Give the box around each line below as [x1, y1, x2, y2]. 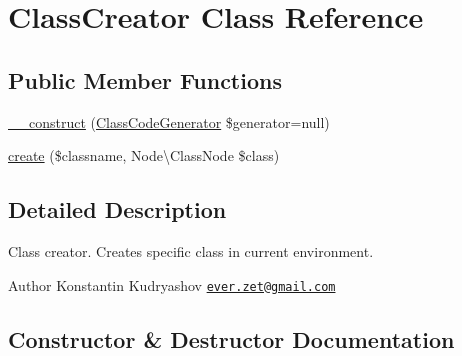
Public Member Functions [8, 64, 282, 95]
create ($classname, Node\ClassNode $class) [8, 145, 280, 166]
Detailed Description [8, 194, 227, 225]
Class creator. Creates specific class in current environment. [8, 240, 374, 261]
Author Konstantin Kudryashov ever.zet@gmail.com [8, 274, 336, 295]
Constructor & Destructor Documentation [8, 323, 455, 354]
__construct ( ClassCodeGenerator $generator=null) [8, 111, 330, 132]
